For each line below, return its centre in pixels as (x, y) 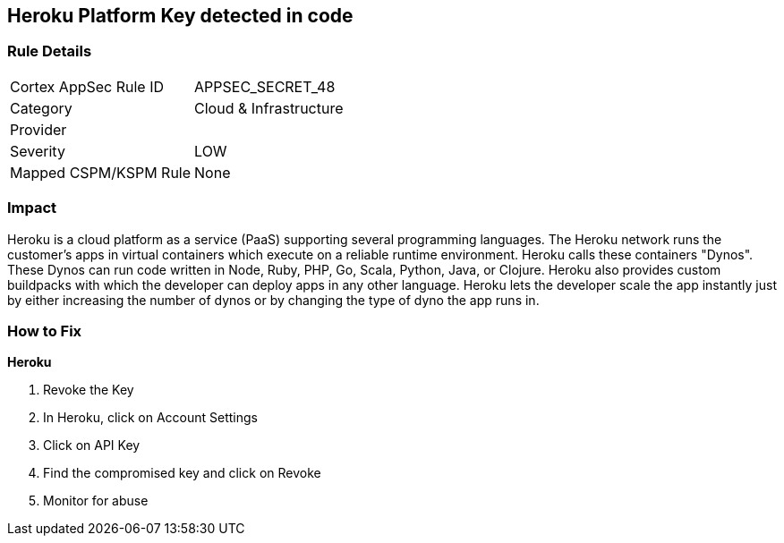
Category (41, 108)
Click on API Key (92, 445)
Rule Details (50, 51)
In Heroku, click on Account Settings (150, 418)
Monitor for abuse (96, 501)
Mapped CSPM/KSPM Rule (101, 172)
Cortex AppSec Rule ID (87, 86)
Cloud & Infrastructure (269, 108)
